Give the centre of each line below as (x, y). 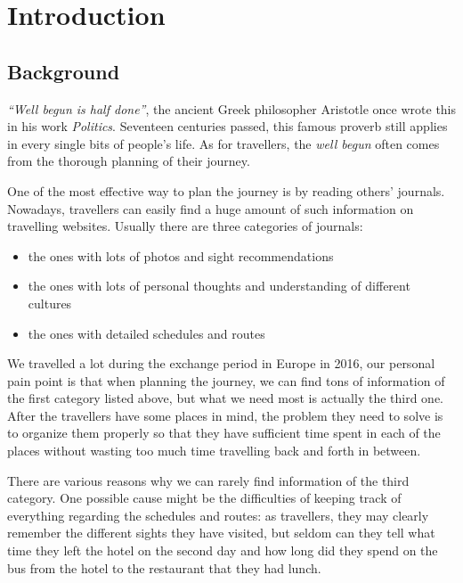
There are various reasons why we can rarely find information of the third (208, 480)
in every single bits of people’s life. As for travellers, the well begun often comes (223, 143)
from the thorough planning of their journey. (129, 161)
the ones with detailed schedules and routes (146, 333)
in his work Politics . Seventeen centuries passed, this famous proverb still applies (227, 126)
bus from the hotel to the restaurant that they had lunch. (164, 567)
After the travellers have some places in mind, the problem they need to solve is (225, 415)
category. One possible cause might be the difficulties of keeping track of (204, 498)
